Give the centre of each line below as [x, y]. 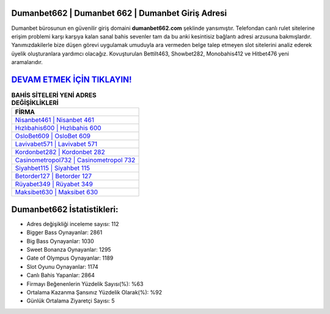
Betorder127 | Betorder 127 [53, 176]
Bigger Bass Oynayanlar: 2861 [64, 233]
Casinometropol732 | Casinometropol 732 [75, 160]
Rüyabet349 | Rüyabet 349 [54, 184]
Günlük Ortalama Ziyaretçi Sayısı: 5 [71, 301]
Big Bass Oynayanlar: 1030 [60, 241]
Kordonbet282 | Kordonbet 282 [60, 152]
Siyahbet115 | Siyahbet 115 [53, 168]
